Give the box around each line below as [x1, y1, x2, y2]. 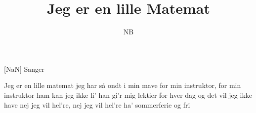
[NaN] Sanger [4, 63, 44, 74]
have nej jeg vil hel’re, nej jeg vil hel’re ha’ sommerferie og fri [4, 99, 190, 110]
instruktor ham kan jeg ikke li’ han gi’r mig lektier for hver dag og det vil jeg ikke [4, 89, 252, 100]
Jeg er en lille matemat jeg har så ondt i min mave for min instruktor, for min [4, 80, 241, 90]
